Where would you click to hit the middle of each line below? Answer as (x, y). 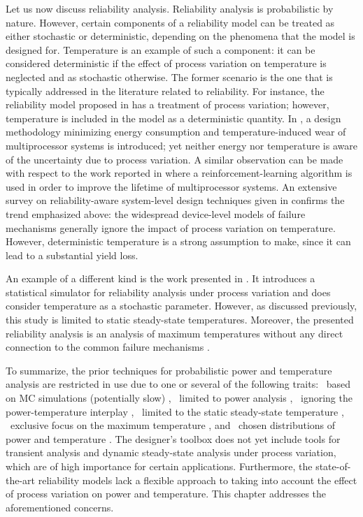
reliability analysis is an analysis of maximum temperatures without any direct (175, 333)
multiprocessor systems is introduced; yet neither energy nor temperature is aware (181, 145)
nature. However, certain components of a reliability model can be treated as (170, 22)
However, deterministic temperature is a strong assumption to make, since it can (178, 241)
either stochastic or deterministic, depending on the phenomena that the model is (180, 36)
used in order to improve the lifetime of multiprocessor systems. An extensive (171, 186)
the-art (21, 480)
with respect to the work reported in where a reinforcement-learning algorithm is (179, 173)
